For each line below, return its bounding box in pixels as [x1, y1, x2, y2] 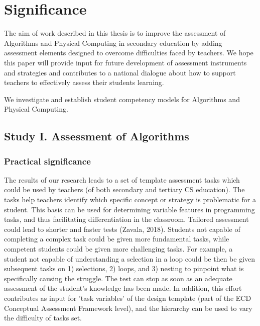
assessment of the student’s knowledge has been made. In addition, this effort [4, 283, 242, 293]
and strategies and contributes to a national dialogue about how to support [4, 67, 236, 77]
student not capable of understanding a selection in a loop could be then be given [4, 253, 255, 264]
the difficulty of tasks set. [4, 312, 82, 323]
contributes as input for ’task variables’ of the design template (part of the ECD [4, 293, 251, 303]
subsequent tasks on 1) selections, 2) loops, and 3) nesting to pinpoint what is [4, 263, 244, 274]
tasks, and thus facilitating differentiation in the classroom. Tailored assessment [4, 214, 249, 224]
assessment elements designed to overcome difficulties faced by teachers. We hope [4, 47, 253, 58]
